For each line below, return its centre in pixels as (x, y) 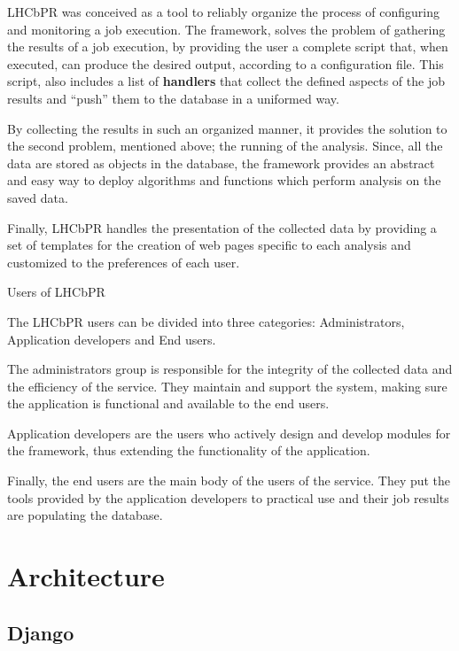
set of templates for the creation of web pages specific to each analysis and (209, 245)
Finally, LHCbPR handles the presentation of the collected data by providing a (222, 227)
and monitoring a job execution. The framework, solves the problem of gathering (226, 29)
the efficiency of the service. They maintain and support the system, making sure (227, 386)
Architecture (86, 576)
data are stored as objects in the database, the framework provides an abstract (221, 163)
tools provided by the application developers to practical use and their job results (228, 497)
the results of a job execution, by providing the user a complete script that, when (228, 46)
